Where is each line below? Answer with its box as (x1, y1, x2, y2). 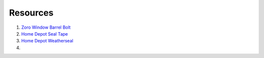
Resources (9, 7, 54, 18)
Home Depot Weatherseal (21, 38, 73, 44)
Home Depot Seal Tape (21, 31, 68, 37)
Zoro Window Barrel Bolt (21, 24, 71, 30)
